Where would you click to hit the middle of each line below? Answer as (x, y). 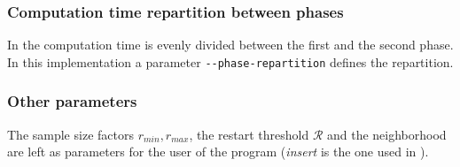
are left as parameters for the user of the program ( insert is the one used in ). (218, 152)
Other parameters (72, 101)
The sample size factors (70, 134)
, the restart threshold (249, 134)
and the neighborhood (386, 134)
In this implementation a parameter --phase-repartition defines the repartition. (230, 61)
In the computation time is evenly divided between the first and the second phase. (230, 45)
